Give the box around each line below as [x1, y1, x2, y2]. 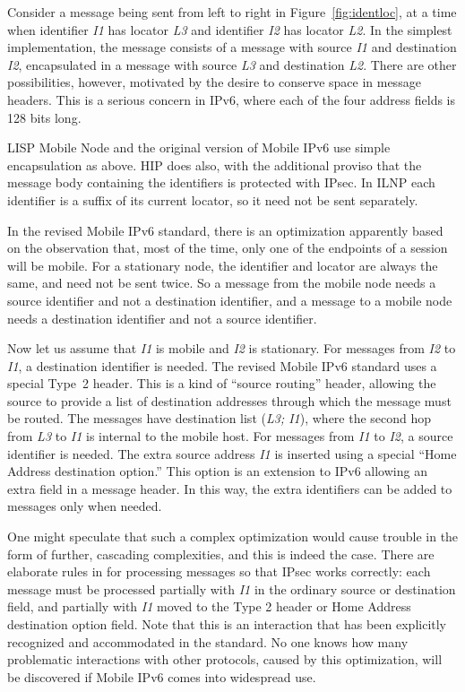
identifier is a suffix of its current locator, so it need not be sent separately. [7, 190, 418, 209]
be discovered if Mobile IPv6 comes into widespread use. [7, 667, 316, 686]
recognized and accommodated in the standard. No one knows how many [7, 632, 409, 651]
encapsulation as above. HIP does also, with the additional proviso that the [7, 155, 422, 174]
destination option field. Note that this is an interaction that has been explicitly [7, 615, 446, 633]
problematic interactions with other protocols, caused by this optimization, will [7, 650, 443, 669]
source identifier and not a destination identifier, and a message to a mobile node [7, 290, 452, 309]
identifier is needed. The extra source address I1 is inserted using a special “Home [7, 444, 457, 463]
